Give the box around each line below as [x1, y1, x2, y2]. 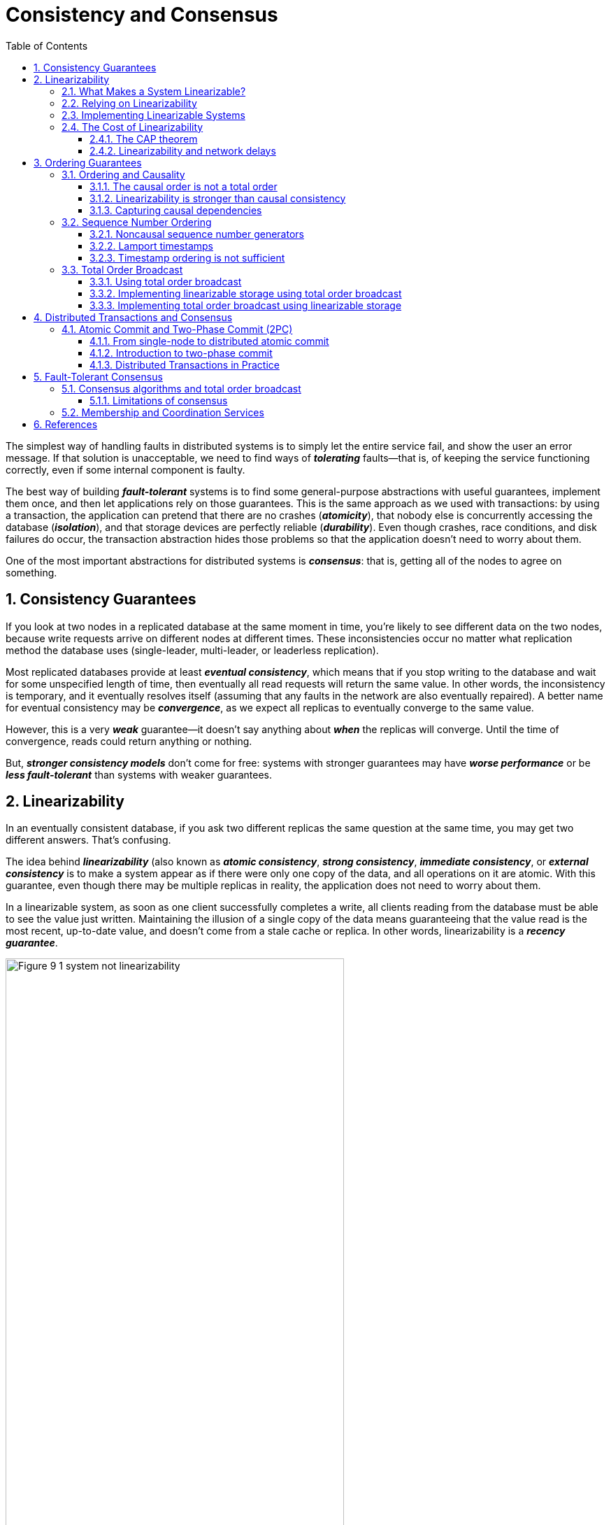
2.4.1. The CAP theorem [89, 132, 198, 145]
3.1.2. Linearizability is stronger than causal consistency [89, 192, 346, 204]
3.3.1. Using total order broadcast [89, 275, 242, 288]
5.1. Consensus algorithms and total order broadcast [62, 382, 301, 395]
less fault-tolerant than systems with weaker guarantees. [6, 768, 272, 781]
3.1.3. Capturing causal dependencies [89, 204, 262, 216]
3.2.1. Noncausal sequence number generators [89, 227, 304, 240]
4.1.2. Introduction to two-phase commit [89, 346, 273, 359]
